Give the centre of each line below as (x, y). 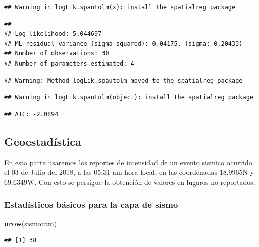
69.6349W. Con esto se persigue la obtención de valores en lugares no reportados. (130, 182)
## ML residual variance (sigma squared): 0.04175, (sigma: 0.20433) (123, 44)
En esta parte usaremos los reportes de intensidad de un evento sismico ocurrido (128, 162)
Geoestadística (43, 141)
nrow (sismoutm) (31, 223)
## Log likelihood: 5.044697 (53, 34)
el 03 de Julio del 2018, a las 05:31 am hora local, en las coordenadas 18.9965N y (129, 172)
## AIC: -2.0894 (31, 114)
